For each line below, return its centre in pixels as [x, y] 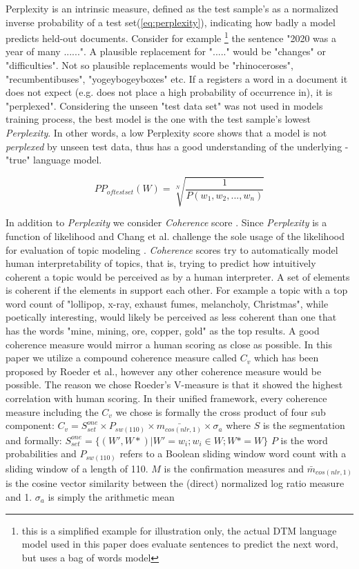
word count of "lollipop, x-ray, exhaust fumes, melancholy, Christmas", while [167, 303]
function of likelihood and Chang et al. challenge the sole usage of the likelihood [175, 236]
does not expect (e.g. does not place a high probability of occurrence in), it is [169, 92]
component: [30, 425]
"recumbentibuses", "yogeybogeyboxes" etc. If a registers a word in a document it [177, 78]
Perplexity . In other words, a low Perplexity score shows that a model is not [166, 132]
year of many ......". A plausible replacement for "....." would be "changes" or [166, 51]
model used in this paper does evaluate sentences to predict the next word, [180, 544]
